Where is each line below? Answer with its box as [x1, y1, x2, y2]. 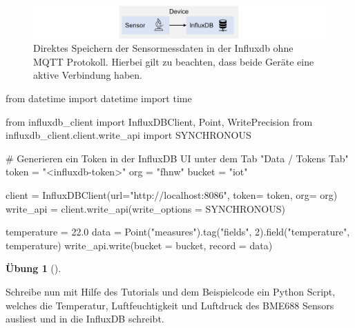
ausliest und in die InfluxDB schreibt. [6, 311, 164, 326]
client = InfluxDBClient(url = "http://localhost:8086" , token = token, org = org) [6, 187, 338, 202]
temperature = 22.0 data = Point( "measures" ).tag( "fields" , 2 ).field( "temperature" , [6, 224, 350, 239]
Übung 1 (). [6, 261, 61, 276]
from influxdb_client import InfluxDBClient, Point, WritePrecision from [6, 114, 313, 128]
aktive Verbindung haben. [33, 68, 142, 82]
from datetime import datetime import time [6, 90, 192, 105]
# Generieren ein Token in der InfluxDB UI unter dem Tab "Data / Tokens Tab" [6, 151, 349, 165]
